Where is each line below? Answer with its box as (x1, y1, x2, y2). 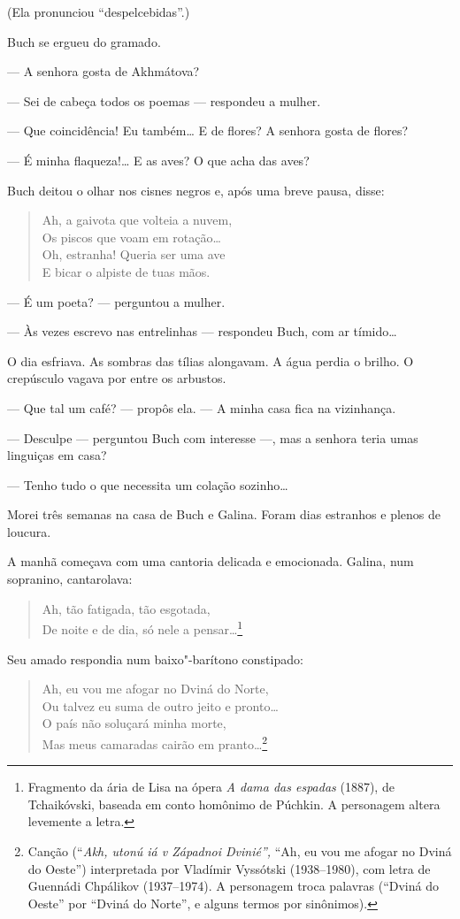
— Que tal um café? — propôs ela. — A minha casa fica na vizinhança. (7, 398, 396, 417)
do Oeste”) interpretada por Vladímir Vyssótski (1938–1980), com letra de (27, 859, 431, 877)
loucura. (7, 522, 51, 540)
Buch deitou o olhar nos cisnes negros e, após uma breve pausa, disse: (7, 180, 385, 199)
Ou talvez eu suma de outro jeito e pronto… (42, 696, 279, 715)
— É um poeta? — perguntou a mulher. (7, 292, 226, 310)
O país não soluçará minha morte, (42, 714, 226, 732)
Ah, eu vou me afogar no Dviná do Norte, (42, 679, 269, 698)
